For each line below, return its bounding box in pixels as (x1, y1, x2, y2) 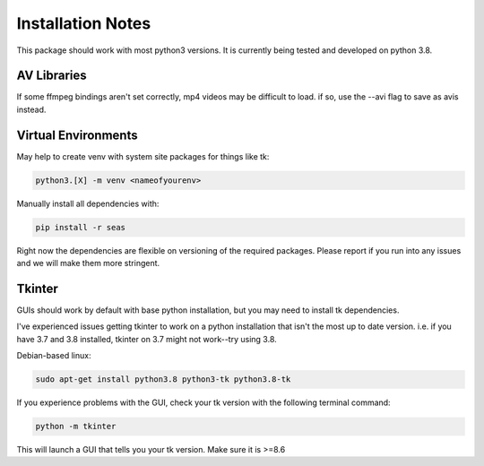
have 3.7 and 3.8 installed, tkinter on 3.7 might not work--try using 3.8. (16, 333, 277, 344)
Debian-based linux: (16, 350, 91, 361)
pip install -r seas (35, 222, 125, 232)
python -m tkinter (35, 421, 117, 432)
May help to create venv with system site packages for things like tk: (16, 151, 270, 161)
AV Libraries (16, 68, 87, 83)
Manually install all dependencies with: (16, 198, 160, 209)
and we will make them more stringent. (16, 258, 160, 269)
